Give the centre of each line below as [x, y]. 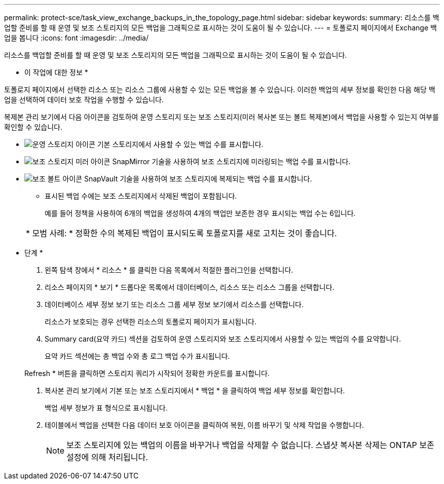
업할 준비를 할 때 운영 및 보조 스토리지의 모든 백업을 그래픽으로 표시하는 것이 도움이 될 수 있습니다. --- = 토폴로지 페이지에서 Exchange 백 [220, 28]
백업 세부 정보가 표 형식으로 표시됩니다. [106, 408]
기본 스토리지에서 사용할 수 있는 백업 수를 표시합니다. [180, 144]
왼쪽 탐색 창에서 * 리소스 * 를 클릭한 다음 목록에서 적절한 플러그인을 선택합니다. [169, 270]
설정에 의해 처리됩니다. [107, 457]
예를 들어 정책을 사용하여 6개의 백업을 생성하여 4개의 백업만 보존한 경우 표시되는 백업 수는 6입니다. [200, 213]
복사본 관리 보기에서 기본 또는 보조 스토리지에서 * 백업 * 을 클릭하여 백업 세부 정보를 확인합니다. [195, 390]
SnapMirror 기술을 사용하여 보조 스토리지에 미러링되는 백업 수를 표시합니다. [231, 161]
